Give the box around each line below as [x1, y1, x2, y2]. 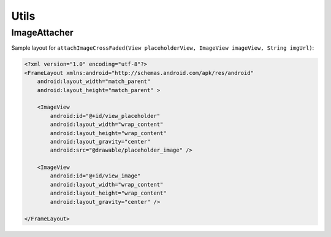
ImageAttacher [11, 27, 74, 38]
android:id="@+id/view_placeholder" [50, 112, 161, 119]
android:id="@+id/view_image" [50, 173, 141, 179]
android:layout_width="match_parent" [37, 78, 151, 85]
